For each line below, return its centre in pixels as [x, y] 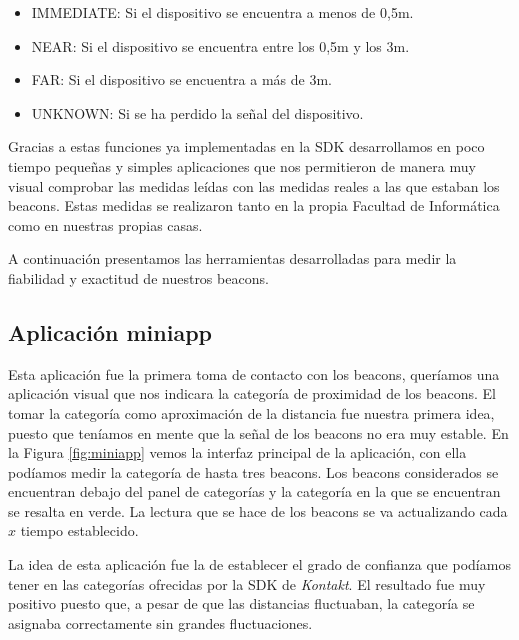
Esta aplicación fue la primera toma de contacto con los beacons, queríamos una [254, 373]
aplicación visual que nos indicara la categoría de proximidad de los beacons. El [252, 393]
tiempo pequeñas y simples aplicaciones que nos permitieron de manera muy [242, 165]
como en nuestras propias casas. [105, 224]
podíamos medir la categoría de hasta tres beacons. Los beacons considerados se [253, 471]
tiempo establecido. [79, 530]
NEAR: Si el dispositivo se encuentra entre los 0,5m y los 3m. [220, 45]
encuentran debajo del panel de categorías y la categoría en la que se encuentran [254, 491]
